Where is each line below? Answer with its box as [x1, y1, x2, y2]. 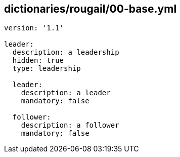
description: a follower [21, 121, 119, 130]
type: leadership [12, 64, 81, 73]
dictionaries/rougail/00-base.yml [4, 3, 177, 15]
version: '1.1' [4, 24, 64, 32]
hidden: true [12, 56, 64, 65]
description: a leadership [12, 48, 119, 57]
